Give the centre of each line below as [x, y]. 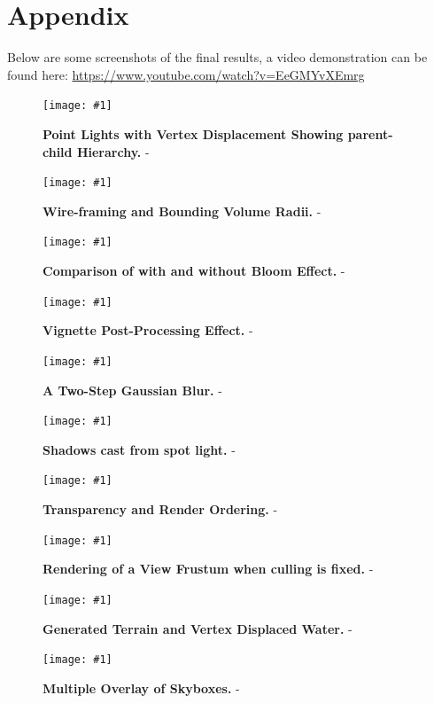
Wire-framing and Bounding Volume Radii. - [182, 211]
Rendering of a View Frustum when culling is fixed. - [208, 569]
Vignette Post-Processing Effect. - [148, 330]
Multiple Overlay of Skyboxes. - [141, 687]
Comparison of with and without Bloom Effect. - [194, 271]
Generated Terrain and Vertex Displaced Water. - [198, 628]
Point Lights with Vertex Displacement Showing [193, 133]
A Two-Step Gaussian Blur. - [132, 390]
